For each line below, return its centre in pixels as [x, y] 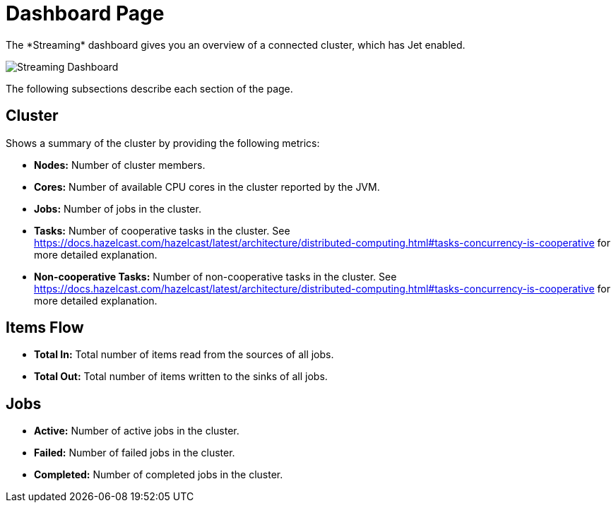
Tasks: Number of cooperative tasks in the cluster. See [162, 230]
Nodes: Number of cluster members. [120, 165]
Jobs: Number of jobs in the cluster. [118, 208]
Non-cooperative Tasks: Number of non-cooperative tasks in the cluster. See [215, 276]
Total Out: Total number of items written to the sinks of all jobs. [181, 377]
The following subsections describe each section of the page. [149, 88]
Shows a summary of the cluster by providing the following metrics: [163, 143]
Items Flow [45, 328]
